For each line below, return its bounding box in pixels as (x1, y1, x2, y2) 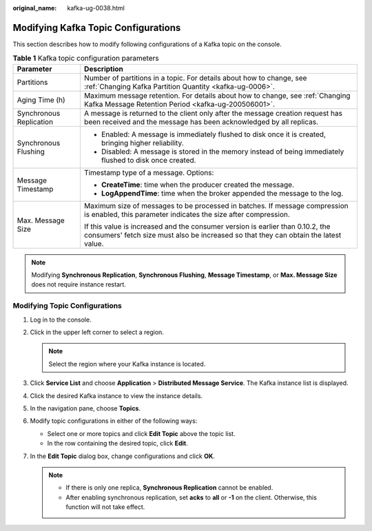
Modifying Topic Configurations (12, 301, 122, 311)
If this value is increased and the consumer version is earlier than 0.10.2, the (83, 221, 331, 231)
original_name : (12, 4, 57, 12)
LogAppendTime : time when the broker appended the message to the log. (101, 188, 344, 198)
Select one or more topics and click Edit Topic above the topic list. (47, 429, 236, 437)
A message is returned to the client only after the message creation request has (83, 108, 342, 118)
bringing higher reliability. (101, 138, 184, 147)
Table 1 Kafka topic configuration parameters (12, 54, 159, 63)
